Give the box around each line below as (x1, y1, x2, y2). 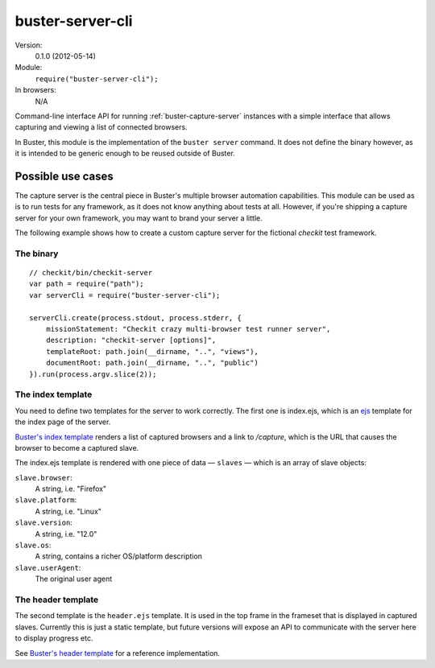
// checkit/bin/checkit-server (29, 268, 153, 278)
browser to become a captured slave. (14, 443, 139, 452)
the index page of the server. (14, 417, 111, 427)
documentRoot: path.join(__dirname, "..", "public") (45, 358, 259, 368)
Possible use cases (14, 169, 114, 183)
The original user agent (35, 574, 113, 583)
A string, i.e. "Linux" (35, 506, 102, 516)
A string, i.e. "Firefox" (35, 484, 107, 494)
